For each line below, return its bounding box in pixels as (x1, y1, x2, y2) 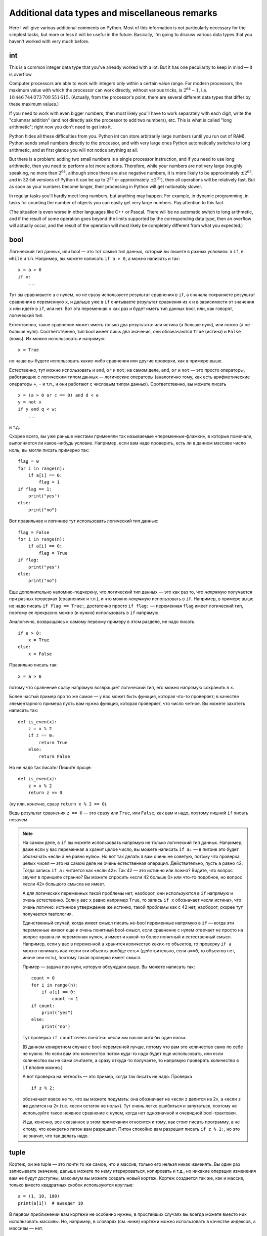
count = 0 (31, 975, 55, 981)
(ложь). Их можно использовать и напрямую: (9, 335, 106, 341)
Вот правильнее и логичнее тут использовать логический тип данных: (9, 518, 159, 524)
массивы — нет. (9, 1225, 44, 1231)
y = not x (18, 399, 42, 405)
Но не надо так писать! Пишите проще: (9, 764, 92, 770)
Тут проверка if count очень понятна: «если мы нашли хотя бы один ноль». (22, 1035, 187, 1041)
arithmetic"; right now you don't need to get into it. (9, 124, 112, 130)
